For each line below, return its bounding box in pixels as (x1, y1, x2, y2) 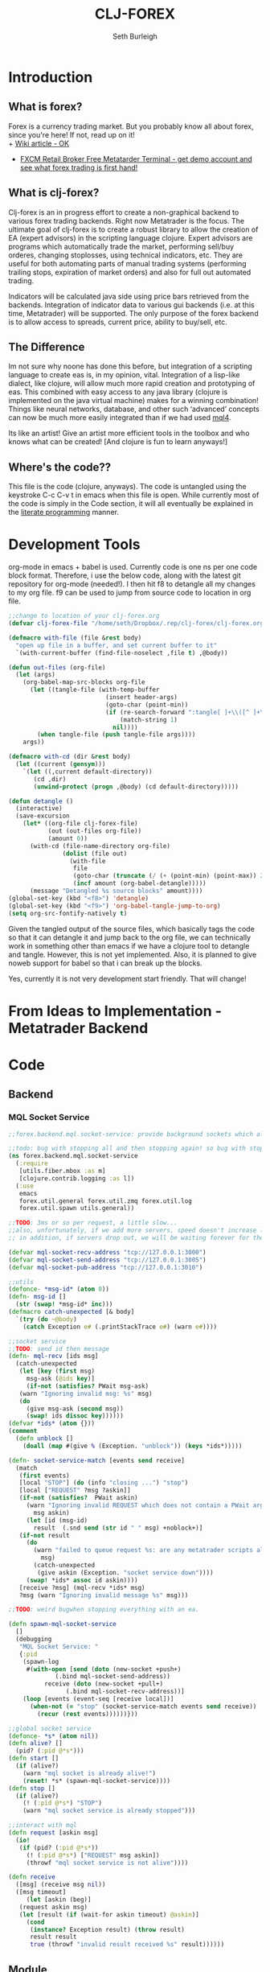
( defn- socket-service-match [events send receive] (8, 1456, 185, 1464)
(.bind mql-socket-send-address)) (55, 1673, 171, 1681)
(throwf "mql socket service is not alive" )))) (26, 1859, 189, 1867)
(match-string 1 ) (119, 715, 178, 724)
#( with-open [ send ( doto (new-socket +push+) (26, 1665, 182, 1674)
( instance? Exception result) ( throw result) (29, 1925, 185, 1933)
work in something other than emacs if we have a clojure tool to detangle (8, 941, 250, 950)
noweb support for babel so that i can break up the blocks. (8, 958, 202, 968)
